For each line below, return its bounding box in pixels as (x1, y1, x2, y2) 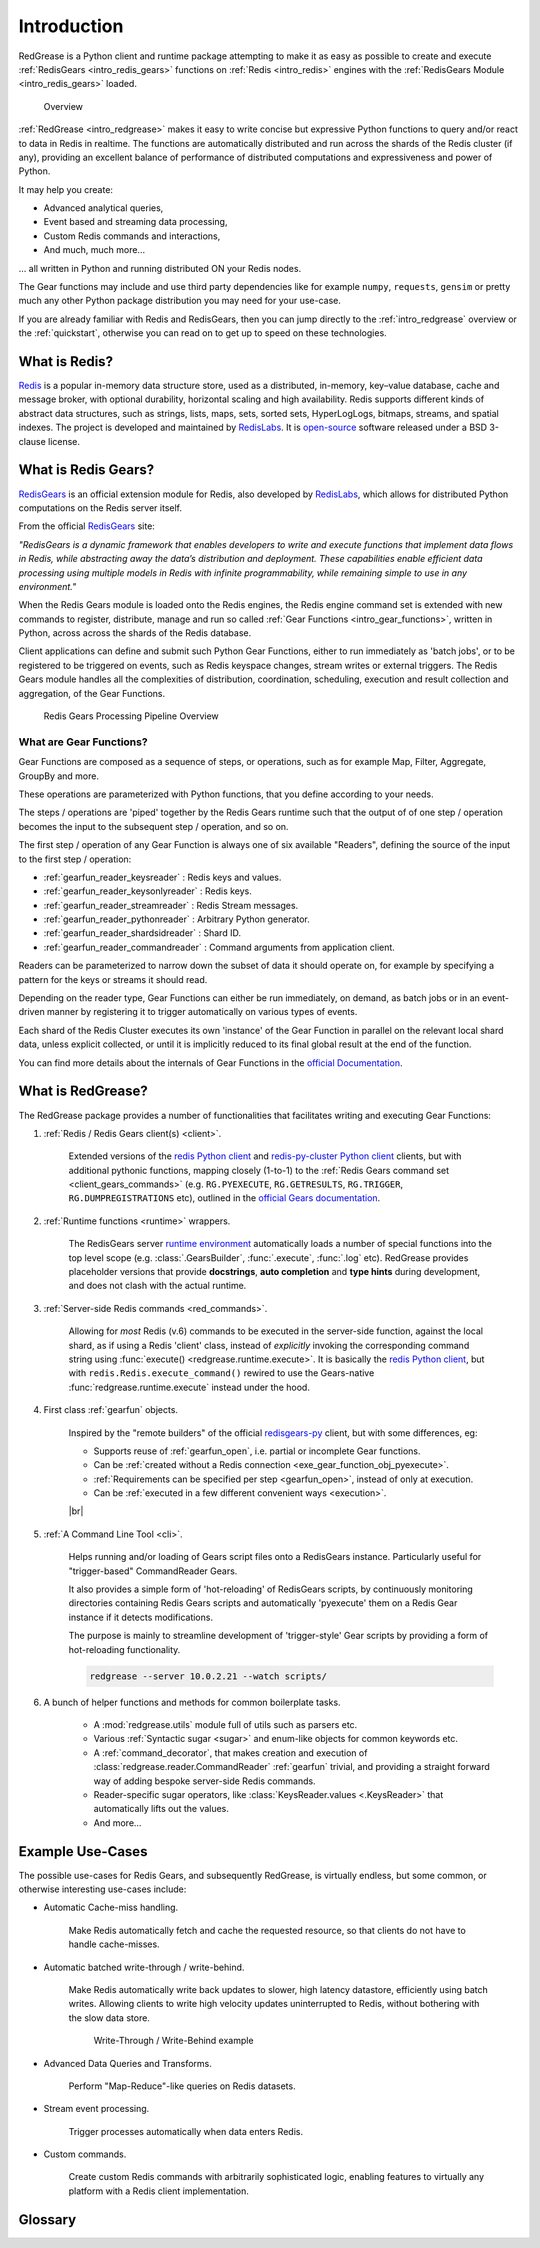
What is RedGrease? (18, 1083, 149, 1100)
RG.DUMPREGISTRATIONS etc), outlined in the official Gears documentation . (68, 1192, 381, 1204)
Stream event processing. (43, 2103, 150, 2115)
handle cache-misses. (68, 1938, 160, 1950)
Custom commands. (43, 2148, 127, 2160)
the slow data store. (68, 2011, 150, 2024)
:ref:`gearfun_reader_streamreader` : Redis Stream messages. (43, 899, 299, 911)
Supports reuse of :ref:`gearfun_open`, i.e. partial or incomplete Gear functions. (93, 1445, 421, 1457)
